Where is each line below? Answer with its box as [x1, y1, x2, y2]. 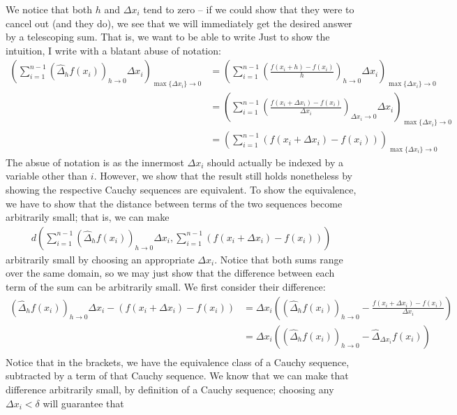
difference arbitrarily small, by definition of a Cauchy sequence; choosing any [6, 381, 334, 396]
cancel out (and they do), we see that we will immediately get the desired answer [6, 15, 352, 30]
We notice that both [6, 2, 93, 16]
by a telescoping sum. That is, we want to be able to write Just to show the [6, 29, 330, 44]
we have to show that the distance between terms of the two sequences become [6, 196, 343, 210]
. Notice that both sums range [214, 252, 343, 266]
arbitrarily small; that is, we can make [6, 210, 170, 224]
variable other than [6, 168, 88, 183]
